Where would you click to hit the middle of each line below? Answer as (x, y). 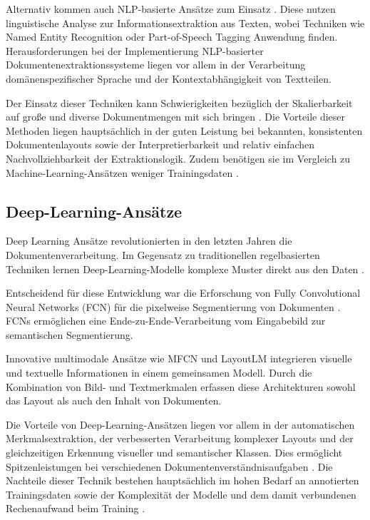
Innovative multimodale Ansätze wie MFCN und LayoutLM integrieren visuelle (179, 358)
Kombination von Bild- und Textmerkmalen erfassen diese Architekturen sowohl (181, 386)
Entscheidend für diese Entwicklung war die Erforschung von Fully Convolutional (183, 293)
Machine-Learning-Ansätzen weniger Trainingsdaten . (122, 172)
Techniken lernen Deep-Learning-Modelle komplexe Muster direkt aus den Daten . (185, 269)
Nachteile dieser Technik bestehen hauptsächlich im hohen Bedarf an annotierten (183, 480)
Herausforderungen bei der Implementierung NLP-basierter (135, 50)
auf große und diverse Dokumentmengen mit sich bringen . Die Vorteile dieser (176, 117)
